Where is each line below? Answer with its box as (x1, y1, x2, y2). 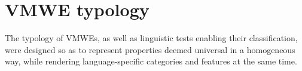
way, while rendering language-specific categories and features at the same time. (5, 55, 297, 67)
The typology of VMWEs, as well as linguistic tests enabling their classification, (5, 32, 298, 44)
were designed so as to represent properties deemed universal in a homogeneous (5, 43, 295, 55)
